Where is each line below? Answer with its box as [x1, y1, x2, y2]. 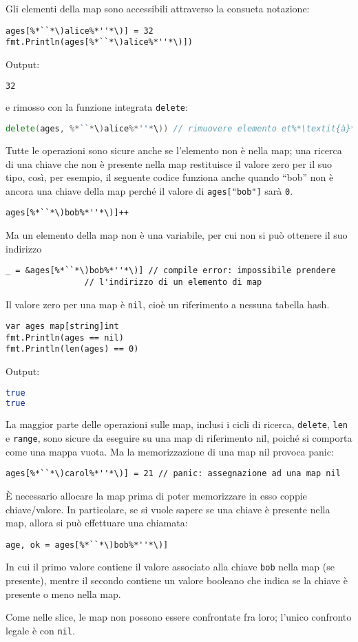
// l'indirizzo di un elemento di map [84, 277, 262, 287]
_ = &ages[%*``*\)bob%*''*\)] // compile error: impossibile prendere [6, 266, 336, 276]
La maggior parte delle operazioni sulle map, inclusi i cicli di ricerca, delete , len [6, 417, 348, 431]
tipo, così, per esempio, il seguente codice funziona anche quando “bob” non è [6, 170, 334, 184]
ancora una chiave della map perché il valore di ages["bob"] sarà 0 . [6, 183, 293, 197]
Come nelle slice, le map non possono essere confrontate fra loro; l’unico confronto [6, 610, 352, 624]
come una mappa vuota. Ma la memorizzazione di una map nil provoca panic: [6, 444, 334, 458]
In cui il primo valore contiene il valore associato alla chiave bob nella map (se [6, 559, 335, 574]
